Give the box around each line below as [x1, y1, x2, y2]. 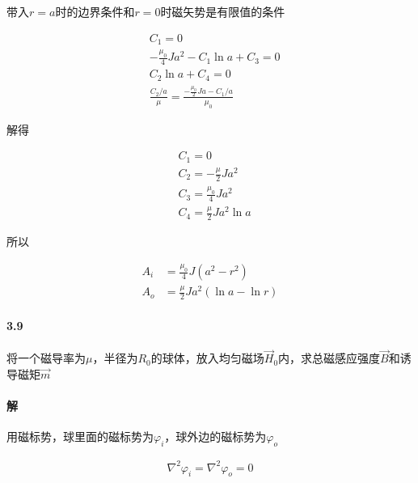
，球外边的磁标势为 [164, 428, 267, 445]
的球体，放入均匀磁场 [150, 350, 264, 366]
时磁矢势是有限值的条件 [160, 3, 285, 19]
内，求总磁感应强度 [278, 350, 381, 366]
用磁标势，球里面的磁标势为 [6, 428, 154, 445]
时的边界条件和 [55, 3, 135, 19]
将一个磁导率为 [6, 350, 86, 366]
